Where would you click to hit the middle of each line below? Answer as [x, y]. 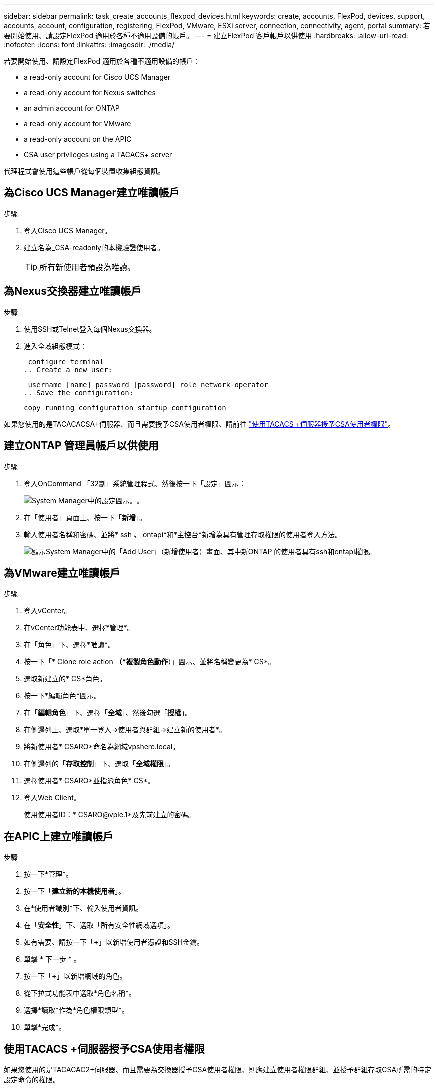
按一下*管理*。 [49, 874]
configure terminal [66, 362]
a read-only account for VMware [78, 124]
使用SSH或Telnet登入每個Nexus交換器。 [90, 329]
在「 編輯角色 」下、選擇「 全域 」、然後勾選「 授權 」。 [108, 713]
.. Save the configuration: [79, 393]
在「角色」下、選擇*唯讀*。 [70, 645]
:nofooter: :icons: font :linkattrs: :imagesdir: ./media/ [89, 45]
